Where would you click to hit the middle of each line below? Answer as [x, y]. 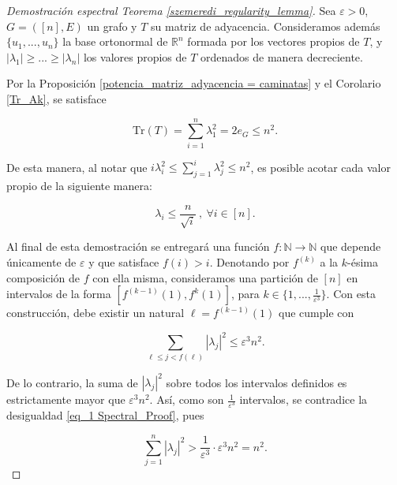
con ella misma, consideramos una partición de [205, 277]
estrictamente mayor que [66, 399]
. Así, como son [187, 399]
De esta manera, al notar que [77, 167]
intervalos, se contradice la [303, 399]
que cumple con [316, 313]
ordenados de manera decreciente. [282, 56]
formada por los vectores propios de [273, 41]
